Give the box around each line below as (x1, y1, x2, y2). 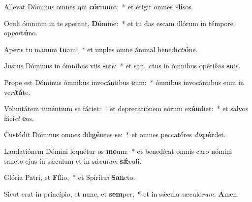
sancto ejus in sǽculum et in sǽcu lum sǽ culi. (4, 155, 142, 166)
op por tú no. (4, 28, 38, 38)
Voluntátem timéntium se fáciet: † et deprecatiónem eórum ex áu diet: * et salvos (4, 103, 249, 114)
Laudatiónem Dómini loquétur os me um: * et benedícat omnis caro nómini (4, 145, 232, 156)
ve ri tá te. (4, 87, 31, 97)
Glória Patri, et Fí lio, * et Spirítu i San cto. (4, 172, 135, 182)
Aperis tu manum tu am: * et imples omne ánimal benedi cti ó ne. (4, 44, 198, 54)
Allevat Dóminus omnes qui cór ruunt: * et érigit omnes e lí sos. (4, 1, 193, 11)
